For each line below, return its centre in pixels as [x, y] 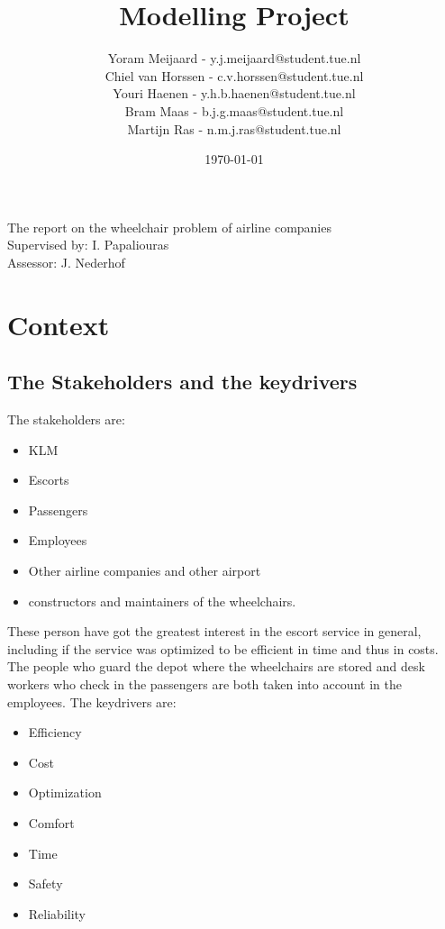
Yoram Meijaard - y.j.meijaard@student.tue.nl [234, 58]
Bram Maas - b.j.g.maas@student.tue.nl [234, 110]
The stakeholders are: [66, 419]
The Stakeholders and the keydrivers [182, 382]
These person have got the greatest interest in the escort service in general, [214, 631]
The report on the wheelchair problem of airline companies [169, 227]
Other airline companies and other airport [145, 571]
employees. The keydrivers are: [92, 701]
